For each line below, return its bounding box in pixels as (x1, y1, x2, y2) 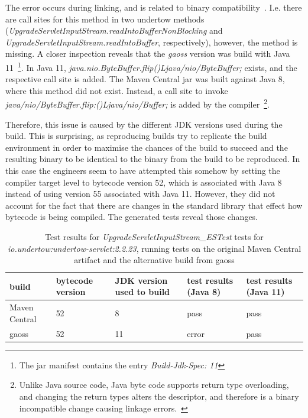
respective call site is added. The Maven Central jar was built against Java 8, (5, 73, 285, 85)
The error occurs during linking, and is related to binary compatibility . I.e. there (5, 1, 302, 13)
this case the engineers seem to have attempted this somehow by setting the (5, 164, 280, 177)
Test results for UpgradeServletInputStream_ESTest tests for (45, 231, 264, 242)
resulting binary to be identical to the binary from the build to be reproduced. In (5, 153, 300, 165)
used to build (115, 286, 170, 298)
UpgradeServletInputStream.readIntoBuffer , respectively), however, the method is (5, 35, 298, 48)
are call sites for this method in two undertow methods (5, 12, 205, 25)
